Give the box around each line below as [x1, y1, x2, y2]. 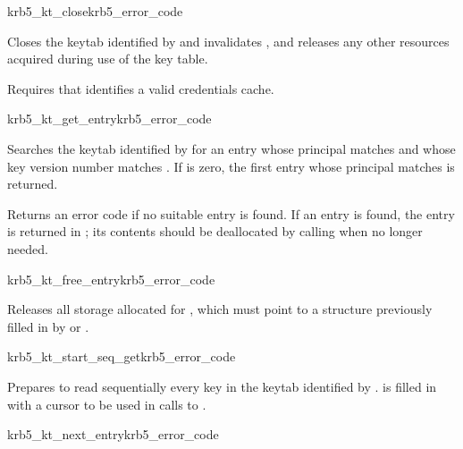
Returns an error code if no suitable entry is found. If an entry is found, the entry [7, 204, 455, 223]
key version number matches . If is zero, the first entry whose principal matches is [7, 157, 455, 175]
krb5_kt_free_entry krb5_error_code [7, 269, 215, 288]
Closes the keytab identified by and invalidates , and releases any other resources [7, 31, 450, 50]
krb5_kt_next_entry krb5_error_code [7, 425, 219, 444]
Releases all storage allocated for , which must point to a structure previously [7, 300, 433, 318]
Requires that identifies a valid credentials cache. [7, 79, 274, 97]
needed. [7, 239, 48, 258]
